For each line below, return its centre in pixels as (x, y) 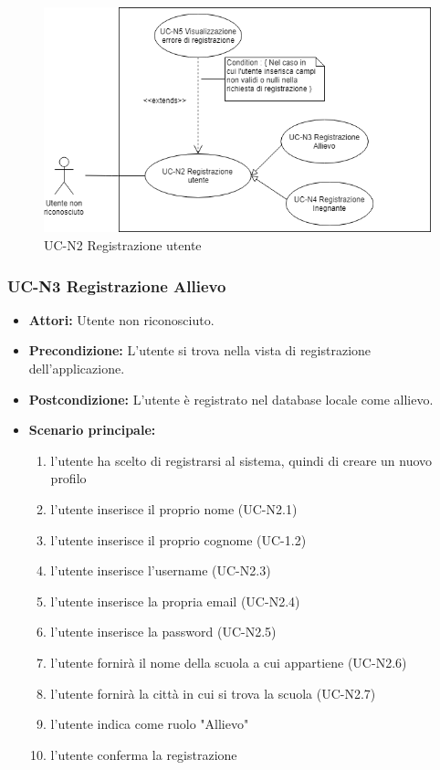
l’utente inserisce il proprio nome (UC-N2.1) (174, 509)
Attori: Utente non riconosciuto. (121, 319)
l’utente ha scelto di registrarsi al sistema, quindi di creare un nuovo (241, 460)
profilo (68, 478)
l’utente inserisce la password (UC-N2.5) (163, 632)
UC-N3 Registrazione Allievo (117, 285)
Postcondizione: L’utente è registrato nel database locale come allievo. (231, 399)
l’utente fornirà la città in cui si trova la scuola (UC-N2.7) (213, 693)
